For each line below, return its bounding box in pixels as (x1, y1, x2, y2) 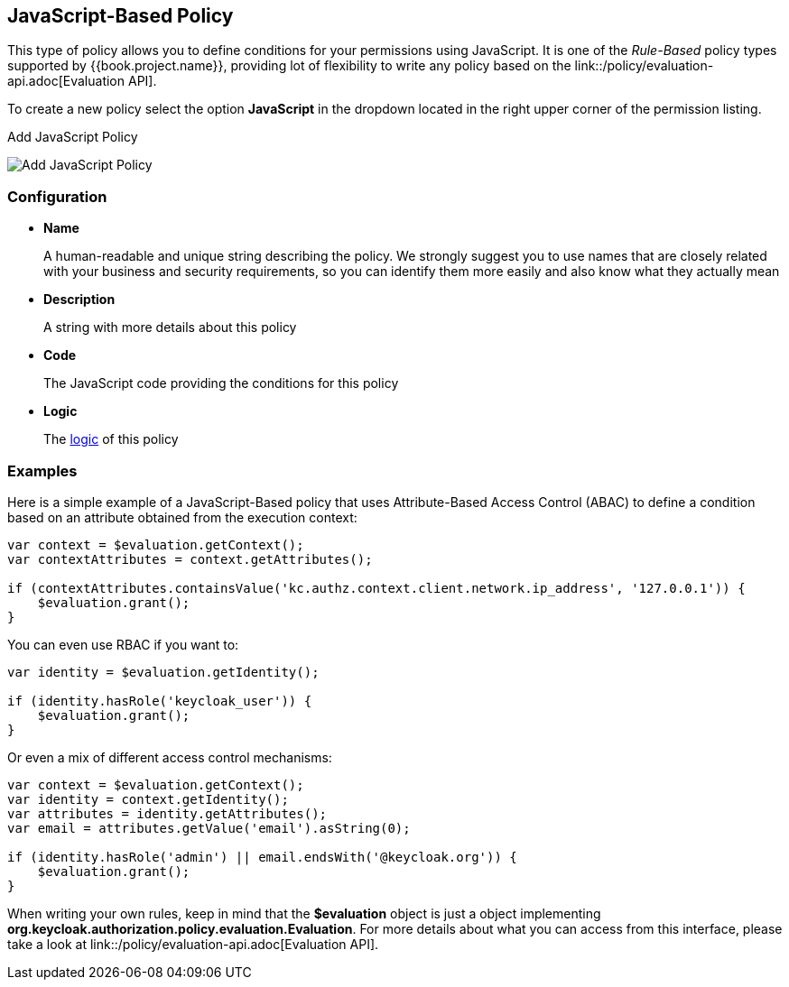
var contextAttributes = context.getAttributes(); (7, 551, 373, 567)
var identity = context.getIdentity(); (7, 791, 289, 807)
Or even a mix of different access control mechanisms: (7, 749, 332, 765)
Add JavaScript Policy (7, 129, 138, 145)
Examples (7, 461, 78, 480)
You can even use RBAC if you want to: (7, 636, 239, 652)
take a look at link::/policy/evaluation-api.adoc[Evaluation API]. (7, 936, 379, 952)
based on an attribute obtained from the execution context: (7, 509, 357, 525)
